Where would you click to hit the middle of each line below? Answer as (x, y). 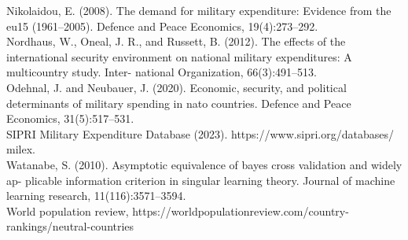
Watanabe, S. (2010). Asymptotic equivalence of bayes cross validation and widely (204, 164)
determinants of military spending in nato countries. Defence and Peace (179, 103)
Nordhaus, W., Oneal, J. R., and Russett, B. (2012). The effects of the (176, 41)
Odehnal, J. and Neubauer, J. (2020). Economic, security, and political (176, 87)
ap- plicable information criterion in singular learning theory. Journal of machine (201, 180)
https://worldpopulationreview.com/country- (241, 210)
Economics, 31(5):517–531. (70, 118)
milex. (21, 149)
